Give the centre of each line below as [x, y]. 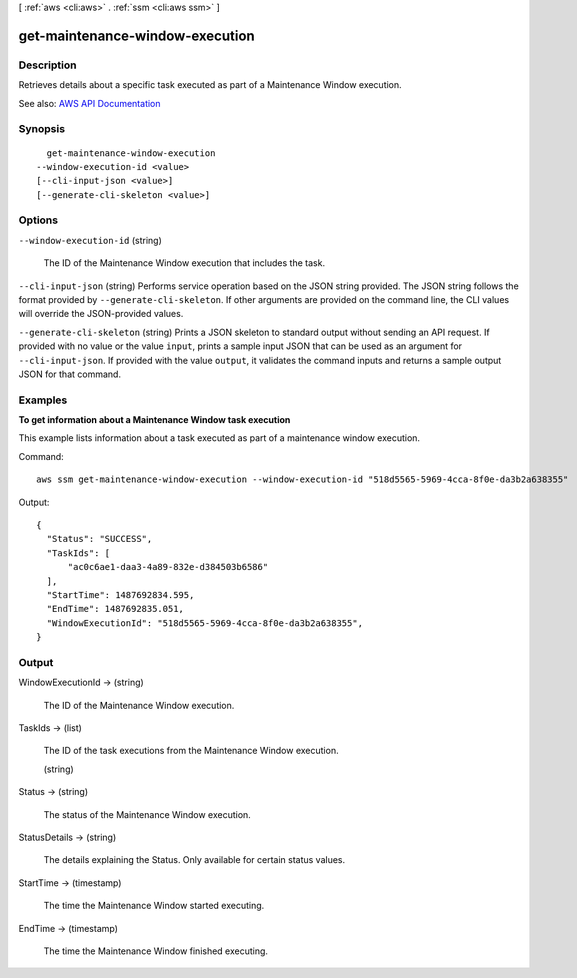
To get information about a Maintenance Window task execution [154, 420]
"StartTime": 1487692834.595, [120, 594]
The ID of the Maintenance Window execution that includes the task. [184, 263]
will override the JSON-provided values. [101, 314]
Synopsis [41, 129]
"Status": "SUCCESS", [99, 539]
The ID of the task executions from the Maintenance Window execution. [191, 751]
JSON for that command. [70, 374]
